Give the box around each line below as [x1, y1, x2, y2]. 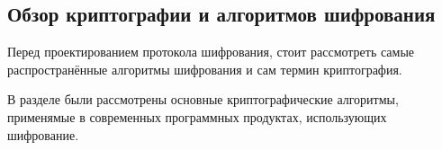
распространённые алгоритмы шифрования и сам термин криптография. [7, 59, 402, 78]
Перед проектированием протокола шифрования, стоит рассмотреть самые [7, 42, 415, 61]
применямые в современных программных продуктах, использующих [7, 107, 387, 126]
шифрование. [7, 125, 79, 144]
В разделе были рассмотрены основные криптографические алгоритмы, [7, 90, 399, 109]
